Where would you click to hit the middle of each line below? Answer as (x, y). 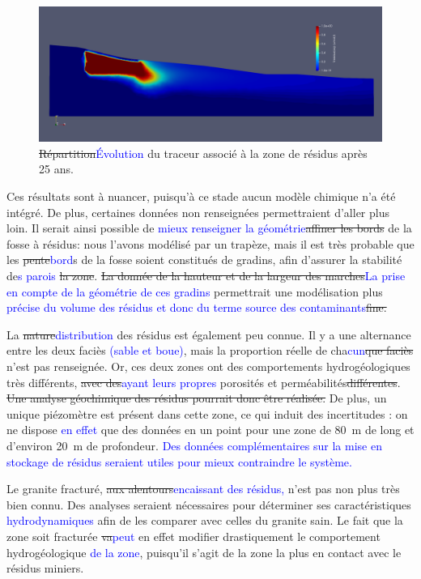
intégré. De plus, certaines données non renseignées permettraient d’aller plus (198, 212)
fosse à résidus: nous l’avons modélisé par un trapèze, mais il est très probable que (210, 243)
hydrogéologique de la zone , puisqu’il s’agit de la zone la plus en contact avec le (204, 552)
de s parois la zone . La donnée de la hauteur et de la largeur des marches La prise (206, 276)
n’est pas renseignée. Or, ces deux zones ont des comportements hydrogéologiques (208, 366)
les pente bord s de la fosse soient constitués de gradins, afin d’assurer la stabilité (204, 260)
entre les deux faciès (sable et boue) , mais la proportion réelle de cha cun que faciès (210, 350)
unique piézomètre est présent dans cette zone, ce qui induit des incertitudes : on (207, 413)
